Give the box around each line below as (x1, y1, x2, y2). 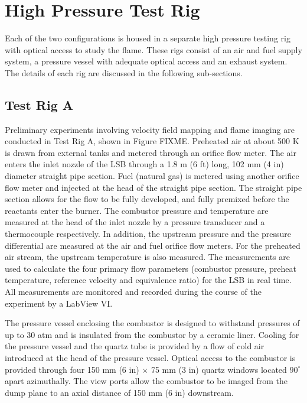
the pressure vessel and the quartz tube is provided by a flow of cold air (5, 340, 264, 352)
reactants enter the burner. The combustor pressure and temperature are (5, 204, 269, 216)
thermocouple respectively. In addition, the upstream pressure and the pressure (5, 227, 291, 240)
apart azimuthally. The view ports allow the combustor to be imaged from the (5, 375, 288, 387)
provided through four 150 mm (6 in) (5, 363, 139, 375)
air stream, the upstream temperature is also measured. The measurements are (5, 251, 290, 263)
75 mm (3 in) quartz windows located (151, 363, 287, 375)
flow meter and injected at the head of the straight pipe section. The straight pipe (5, 181, 302, 193)
